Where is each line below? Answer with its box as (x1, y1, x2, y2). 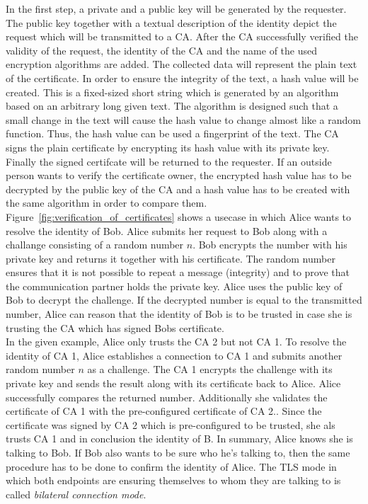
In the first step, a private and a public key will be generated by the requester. (6, 1, 347, 16)
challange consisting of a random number (6, 237, 184, 252)
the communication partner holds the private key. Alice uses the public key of (6, 278, 343, 293)
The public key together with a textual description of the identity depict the (6, 15, 337, 30)
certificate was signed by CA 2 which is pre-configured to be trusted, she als (6, 417, 335, 432)
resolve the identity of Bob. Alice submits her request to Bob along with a (6, 223, 328, 238)
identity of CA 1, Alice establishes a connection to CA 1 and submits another (6, 348, 343, 362)
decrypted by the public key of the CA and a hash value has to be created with (6, 181, 350, 196)
